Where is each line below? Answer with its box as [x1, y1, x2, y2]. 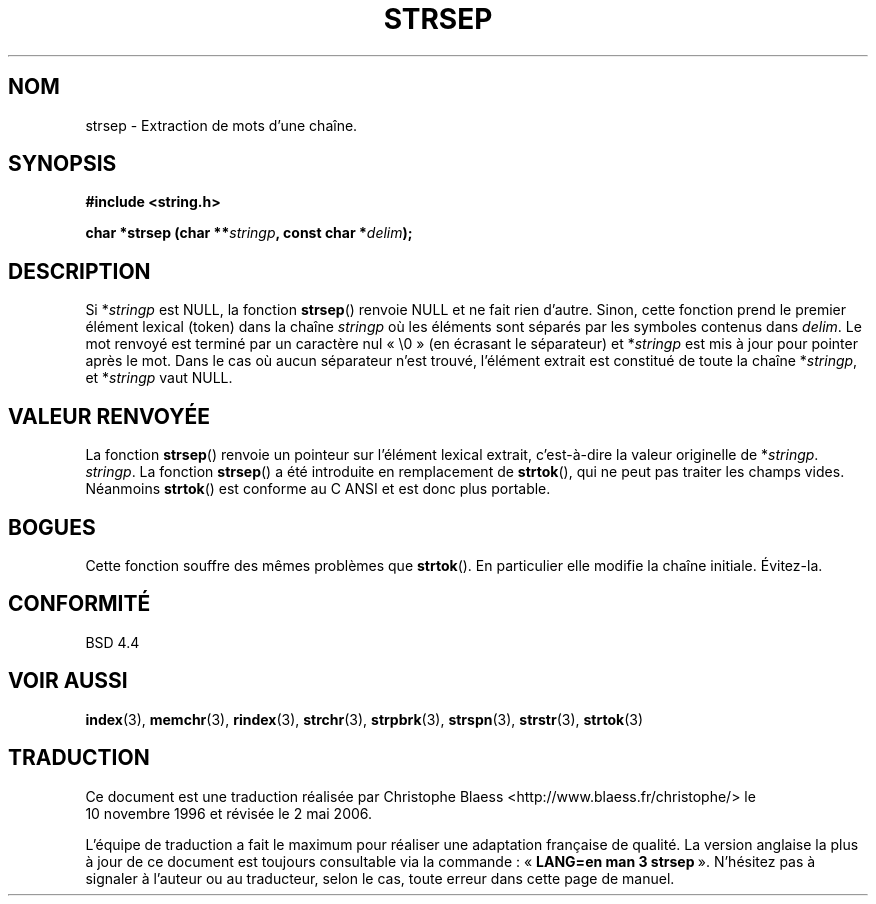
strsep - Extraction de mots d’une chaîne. [85, 116, 358, 134]
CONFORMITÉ [8, 591, 151, 617]
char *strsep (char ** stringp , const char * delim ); [85, 224, 413, 242]
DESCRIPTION [8, 258, 151, 284]
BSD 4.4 [85, 633, 140, 651]
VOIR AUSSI [8, 668, 128, 694]
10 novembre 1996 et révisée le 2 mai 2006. [85, 804, 373, 822]
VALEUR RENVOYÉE [8, 403, 210, 429]
